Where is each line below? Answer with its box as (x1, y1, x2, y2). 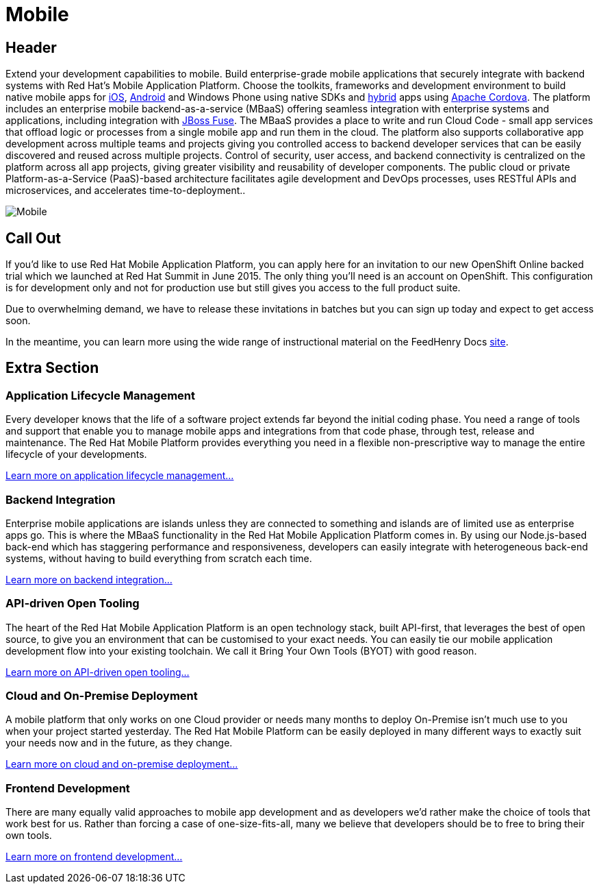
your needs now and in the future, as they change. (5, 737, 233, 749)
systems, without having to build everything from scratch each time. (5, 552, 312, 564)
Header (5, 38, 57, 56)
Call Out (5, 229, 62, 247)
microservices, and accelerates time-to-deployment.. (5, 184, 246, 197)
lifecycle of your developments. (5, 448, 147, 461)
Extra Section (5, 359, 99, 377)
